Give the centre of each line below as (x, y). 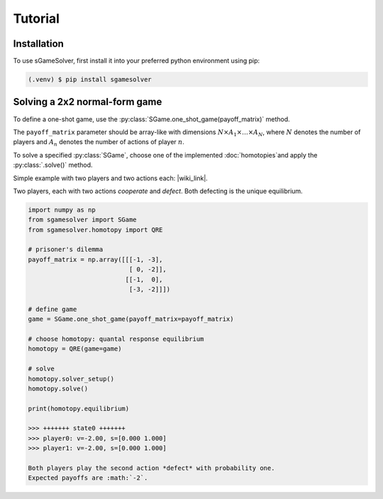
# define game (52, 309)
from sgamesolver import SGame (83, 220)
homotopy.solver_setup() (71, 379)
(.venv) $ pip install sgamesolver (90, 79)
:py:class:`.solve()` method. (53, 165)
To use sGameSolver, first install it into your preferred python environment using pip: (137, 61)
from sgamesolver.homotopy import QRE (95, 230)
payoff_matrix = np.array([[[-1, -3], (95, 259)
